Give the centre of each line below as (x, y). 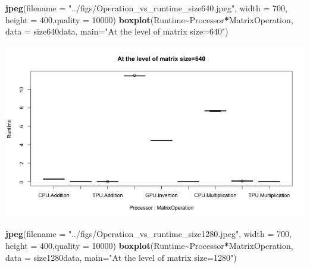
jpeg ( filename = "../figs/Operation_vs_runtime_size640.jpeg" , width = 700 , (146, 8)
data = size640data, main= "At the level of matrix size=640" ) (117, 31)
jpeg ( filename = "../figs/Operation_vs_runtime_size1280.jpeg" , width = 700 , (148, 234)
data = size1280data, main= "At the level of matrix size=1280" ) (121, 257)
